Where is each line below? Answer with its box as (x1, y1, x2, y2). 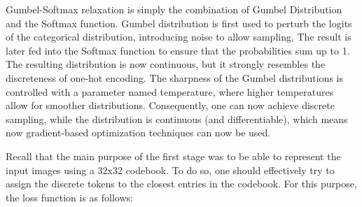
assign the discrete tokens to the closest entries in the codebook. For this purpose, (6, 176, 357, 191)
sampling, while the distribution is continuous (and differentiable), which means (6, 111, 348, 126)
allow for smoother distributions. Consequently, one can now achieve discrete (6, 98, 335, 113)
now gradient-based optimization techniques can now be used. (6, 125, 271, 140)
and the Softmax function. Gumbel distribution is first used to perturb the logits (6, 15, 352, 30)
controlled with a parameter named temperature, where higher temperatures (6, 84, 334, 99)
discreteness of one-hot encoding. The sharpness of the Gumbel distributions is (6, 70, 343, 85)
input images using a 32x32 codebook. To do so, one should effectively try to (6, 162, 335, 177)
